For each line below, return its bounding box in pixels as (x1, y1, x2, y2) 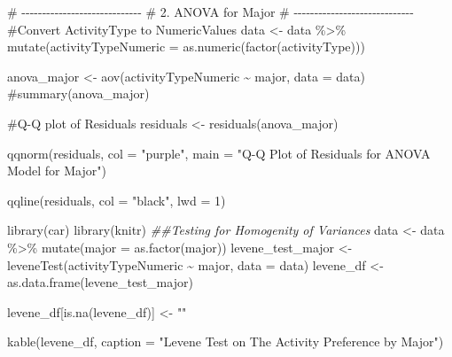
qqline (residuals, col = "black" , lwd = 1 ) (7, 190, 226, 209)
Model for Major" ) (7, 161, 106, 180)
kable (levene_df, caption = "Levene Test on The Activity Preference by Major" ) (7, 332, 444, 351)
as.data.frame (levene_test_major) (7, 273, 193, 291)
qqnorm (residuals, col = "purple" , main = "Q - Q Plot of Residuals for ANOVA (7, 144, 431, 162)
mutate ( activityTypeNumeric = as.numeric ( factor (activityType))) (7, 37, 365, 56)
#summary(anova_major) (7, 84, 150, 103)
